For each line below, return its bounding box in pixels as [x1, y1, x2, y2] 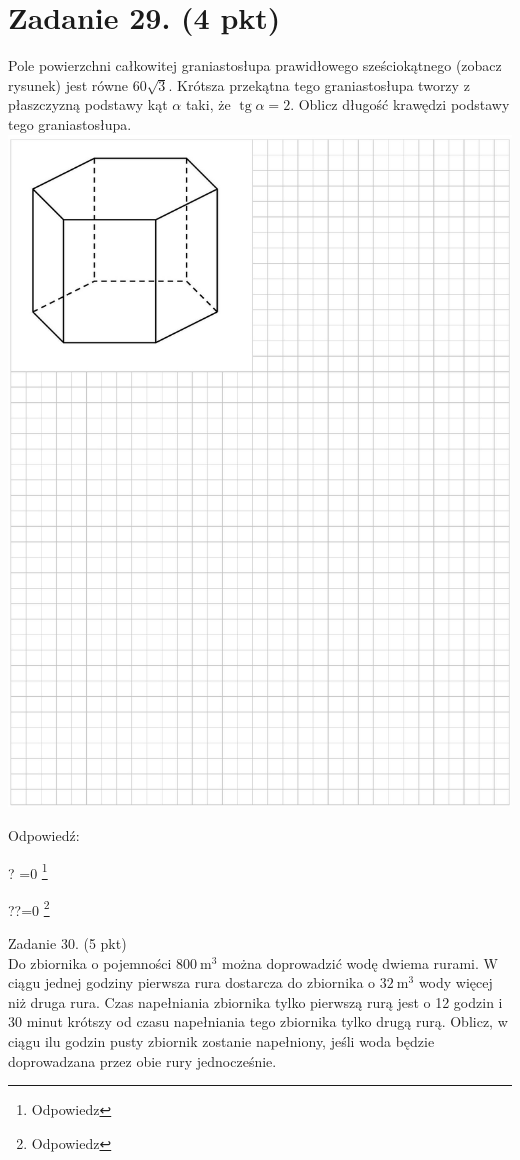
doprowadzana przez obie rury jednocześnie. [8, 1050, 277, 1071]
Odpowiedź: [8, 824, 80, 845]
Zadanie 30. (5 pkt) [8, 933, 127, 954]
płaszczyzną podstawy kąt [8, 94, 168, 115]
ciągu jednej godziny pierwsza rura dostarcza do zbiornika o [8, 972, 376, 993]
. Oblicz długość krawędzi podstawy [290, 94, 510, 115]
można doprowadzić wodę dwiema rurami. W [222, 952, 498, 973]
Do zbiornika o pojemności [8, 952, 172, 973]
